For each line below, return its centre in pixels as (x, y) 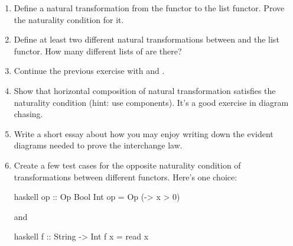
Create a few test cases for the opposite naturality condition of (127, 165)
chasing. (28, 114)
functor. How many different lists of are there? (98, 51)
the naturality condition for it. (69, 19)
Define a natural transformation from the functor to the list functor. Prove (149, 8)
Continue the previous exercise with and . (89, 71)
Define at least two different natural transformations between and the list (146, 39)
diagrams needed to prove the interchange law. (98, 145)
